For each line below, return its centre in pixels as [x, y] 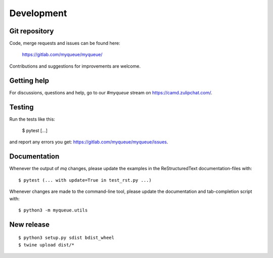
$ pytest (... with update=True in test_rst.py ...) [85, 180]
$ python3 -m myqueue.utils [53, 210]
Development [38, 13]
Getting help [29, 81]
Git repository [32, 31]
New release [30, 224]
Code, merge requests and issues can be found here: [65, 43]
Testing [21, 107]
